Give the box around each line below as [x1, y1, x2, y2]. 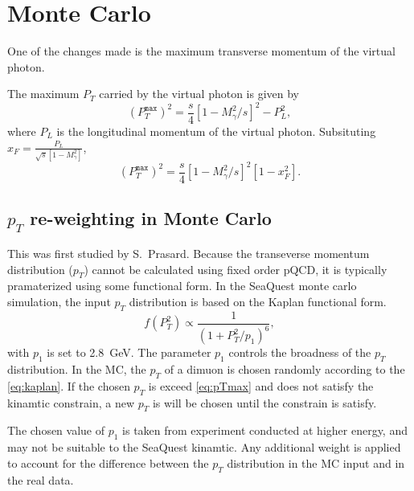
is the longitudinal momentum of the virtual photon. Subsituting [56, 123, 376, 139]
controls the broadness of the [228, 344, 371, 361]
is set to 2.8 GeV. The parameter [47, 344, 211, 361]
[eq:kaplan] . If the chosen [7, 377, 130, 394]
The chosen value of [7, 422, 105, 439]
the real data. [7, 471, 74, 488]
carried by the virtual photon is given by [99, 85, 299, 102]
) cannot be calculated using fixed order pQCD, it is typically [84, 260, 387, 277]
